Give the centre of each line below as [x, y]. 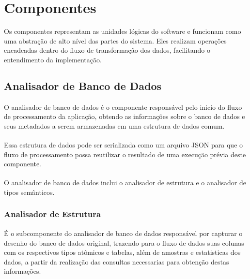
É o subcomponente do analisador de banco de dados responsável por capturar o [123, 233]
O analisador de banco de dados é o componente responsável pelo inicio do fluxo [123, 107]
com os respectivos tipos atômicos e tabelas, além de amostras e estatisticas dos [122, 252]
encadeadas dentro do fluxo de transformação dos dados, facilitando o [107, 50]
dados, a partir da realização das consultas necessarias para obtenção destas [117, 261]
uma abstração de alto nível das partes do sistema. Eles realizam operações [115, 40]
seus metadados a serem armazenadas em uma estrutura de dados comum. [114, 125]
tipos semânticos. [29, 192]
